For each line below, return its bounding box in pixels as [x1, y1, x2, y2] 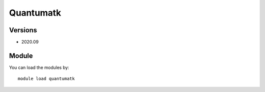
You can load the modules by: [9, 64, 70, 70]
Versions [9, 26, 37, 34]
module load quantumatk [18, 76, 75, 82]
